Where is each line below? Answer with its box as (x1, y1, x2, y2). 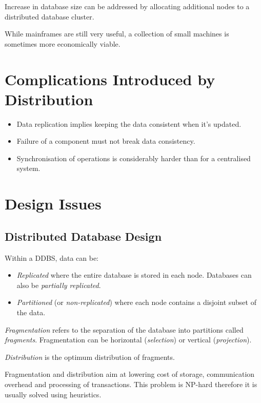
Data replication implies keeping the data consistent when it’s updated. (16, 118, 242, 129)
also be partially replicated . (16, 279, 101, 290)
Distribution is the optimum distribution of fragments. (5, 351, 175, 362)
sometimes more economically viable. (5, 38, 121, 49)
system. (16, 163, 41, 174)
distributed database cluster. (5, 11, 94, 22)
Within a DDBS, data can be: (5, 252, 98, 263)
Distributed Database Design (5, 228, 162, 244)
